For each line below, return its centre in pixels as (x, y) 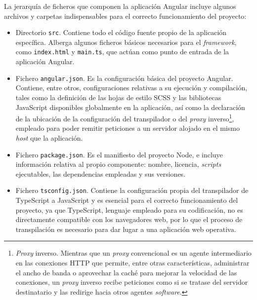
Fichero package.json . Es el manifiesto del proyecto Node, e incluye (119, 154)
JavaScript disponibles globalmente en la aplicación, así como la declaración (130, 107)
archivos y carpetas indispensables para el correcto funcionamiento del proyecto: (125, 16)
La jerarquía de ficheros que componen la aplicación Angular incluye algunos (120, 6)
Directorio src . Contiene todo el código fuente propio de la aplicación (121, 32)
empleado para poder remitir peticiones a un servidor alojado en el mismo (128, 128)
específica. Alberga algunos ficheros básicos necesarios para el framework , (126, 42)
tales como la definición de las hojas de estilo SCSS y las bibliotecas (118, 97)
